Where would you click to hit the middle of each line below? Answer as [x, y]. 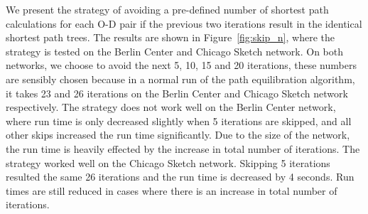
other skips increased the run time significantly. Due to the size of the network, [178, 135]
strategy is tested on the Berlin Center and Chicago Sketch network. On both [175, 51]
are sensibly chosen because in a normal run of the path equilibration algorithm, [180, 79]
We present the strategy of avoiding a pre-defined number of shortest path [167, 9]
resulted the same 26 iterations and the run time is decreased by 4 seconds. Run [180, 177]
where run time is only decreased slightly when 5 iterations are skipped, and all [179, 121]
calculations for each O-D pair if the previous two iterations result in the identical [184, 23]
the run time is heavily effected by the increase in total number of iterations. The [183, 148]
